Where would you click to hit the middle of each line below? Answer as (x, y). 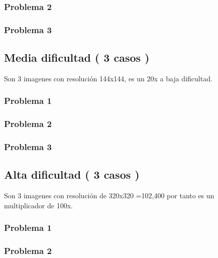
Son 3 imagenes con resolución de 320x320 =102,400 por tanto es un (109, 196)
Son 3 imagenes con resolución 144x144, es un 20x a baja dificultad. (108, 78)
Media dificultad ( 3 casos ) (77, 57)
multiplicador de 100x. (38, 205)
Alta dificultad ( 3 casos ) (72, 174)
